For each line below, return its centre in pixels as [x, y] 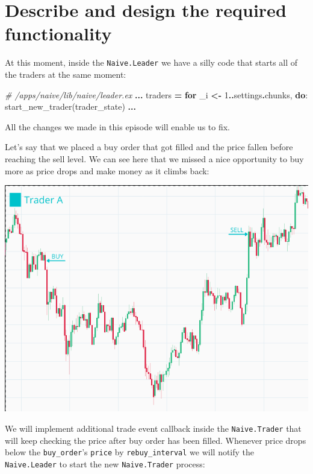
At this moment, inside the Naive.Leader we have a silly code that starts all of [151, 62]
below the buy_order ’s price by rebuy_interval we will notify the [130, 452]
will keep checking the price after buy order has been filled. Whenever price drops [156, 440]
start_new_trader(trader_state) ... [70, 106]
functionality [58, 33]
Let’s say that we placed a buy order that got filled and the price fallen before [149, 147]
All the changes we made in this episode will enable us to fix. [117, 126]
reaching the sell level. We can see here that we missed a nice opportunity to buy [154, 158]
